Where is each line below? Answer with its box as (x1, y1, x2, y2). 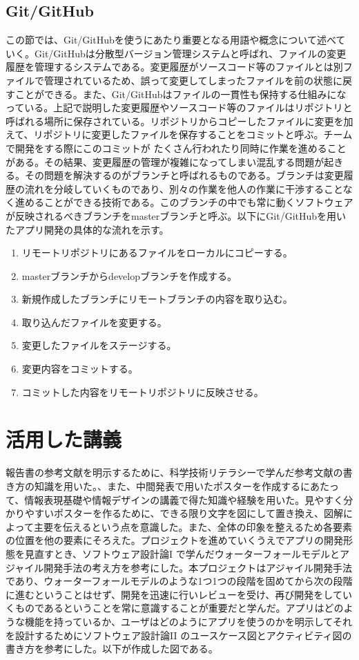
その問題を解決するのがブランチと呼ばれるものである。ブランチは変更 (24, 168, 344, 182)
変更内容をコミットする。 (21, 361, 138, 376)
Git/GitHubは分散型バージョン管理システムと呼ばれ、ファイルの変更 (34, 46, 347, 60)
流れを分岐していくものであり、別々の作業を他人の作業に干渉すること (24, 181, 343, 196)
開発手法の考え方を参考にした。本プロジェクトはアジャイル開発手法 (43, 560, 353, 574)
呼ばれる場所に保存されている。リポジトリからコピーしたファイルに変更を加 (6, 113, 353, 128)
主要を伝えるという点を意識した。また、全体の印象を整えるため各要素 (33, 519, 353, 534)
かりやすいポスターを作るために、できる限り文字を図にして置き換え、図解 (6, 506, 343, 520)
